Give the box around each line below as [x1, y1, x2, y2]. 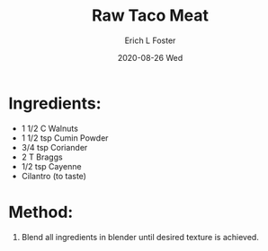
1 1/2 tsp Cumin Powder [21, 132, 109, 143]
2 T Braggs [21, 151, 64, 162]
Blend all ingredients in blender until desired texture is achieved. [21, 231, 260, 242]
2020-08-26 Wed [117, 52, 183, 63]
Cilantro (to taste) [21, 170, 87, 181]
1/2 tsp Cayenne [21, 160, 82, 171]
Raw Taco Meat [92, 5, 209, 26]
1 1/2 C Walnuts [21, 123, 78, 134]
